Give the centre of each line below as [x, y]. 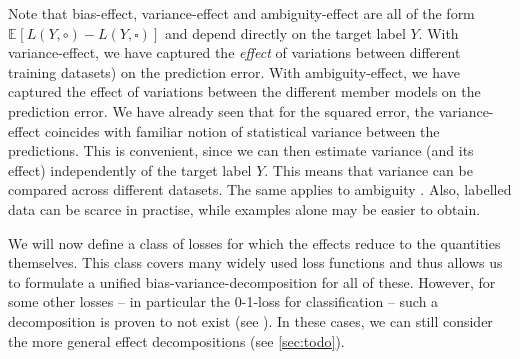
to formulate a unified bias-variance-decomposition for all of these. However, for [252, 281]
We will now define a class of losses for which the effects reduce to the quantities [254, 242]
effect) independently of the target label [130, 169]
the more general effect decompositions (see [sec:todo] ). [176, 340]
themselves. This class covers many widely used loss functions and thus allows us [255, 262]
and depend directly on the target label [285, 32]
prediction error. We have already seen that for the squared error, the [221, 110]
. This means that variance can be [368, 169]
